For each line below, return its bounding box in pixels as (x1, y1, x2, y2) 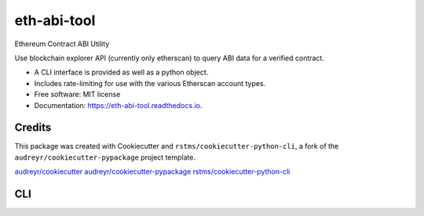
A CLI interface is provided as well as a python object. (34, 67, 209, 77)
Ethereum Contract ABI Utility (14, 39, 110, 49)
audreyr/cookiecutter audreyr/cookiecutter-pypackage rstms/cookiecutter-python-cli (14, 167, 291, 176)
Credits (14, 121, 52, 135)
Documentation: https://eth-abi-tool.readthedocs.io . (34, 100, 203, 110)
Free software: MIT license (34, 90, 121, 99)
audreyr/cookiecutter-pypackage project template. (14, 153, 196, 162)
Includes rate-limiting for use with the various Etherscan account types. (34, 78, 266, 88)
